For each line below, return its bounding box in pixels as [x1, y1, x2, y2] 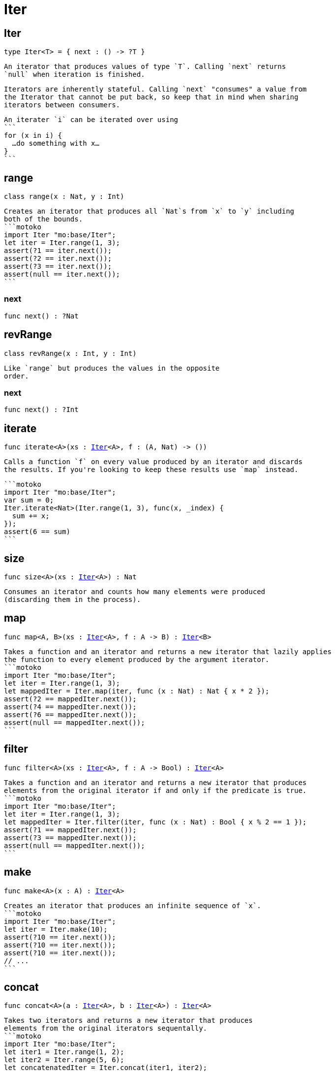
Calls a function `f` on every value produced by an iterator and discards [4, 458, 303, 466]
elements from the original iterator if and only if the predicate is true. [4, 786, 307, 794]
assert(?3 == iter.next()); [4, 262, 112, 271]
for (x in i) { [4, 131, 62, 140]
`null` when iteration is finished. [4, 70, 145, 79]
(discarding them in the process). [4, 596, 141, 604]
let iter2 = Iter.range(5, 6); [4, 1056, 124, 1064]
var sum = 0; [4, 496, 54, 504]
